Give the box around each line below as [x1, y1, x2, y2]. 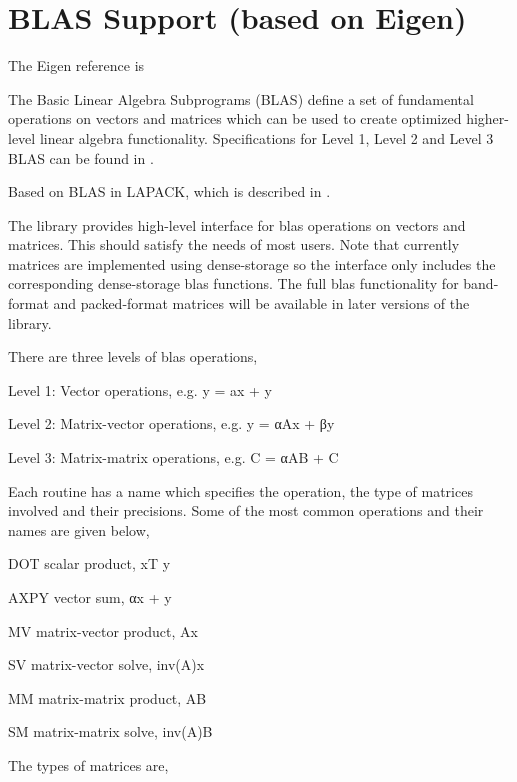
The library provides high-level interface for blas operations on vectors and [8, 214, 466, 235]
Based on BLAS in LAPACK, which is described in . [8, 181, 331, 202]
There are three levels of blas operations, [8, 346, 258, 367]
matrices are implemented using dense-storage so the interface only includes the [8, 253, 496, 274]
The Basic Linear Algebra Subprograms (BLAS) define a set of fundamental [8, 88, 474, 109]
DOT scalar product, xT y [8, 553, 171, 574]
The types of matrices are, [8, 754, 169, 775]
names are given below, [8, 519, 150, 540]
